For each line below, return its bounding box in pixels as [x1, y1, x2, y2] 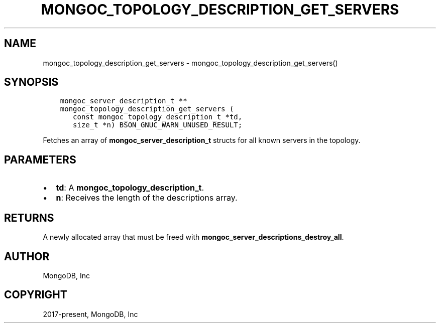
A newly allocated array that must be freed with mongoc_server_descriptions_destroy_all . [43, 233, 344, 242]
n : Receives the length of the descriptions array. [56, 193, 238, 203]
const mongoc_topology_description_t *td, [73, 113, 243, 121]
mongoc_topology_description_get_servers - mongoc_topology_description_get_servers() [43, 58, 338, 67]
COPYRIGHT [4, 288, 67, 301]
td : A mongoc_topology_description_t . [56, 183, 204, 193]
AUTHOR [4, 250, 50, 263]
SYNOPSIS [4, 76, 59, 89]
